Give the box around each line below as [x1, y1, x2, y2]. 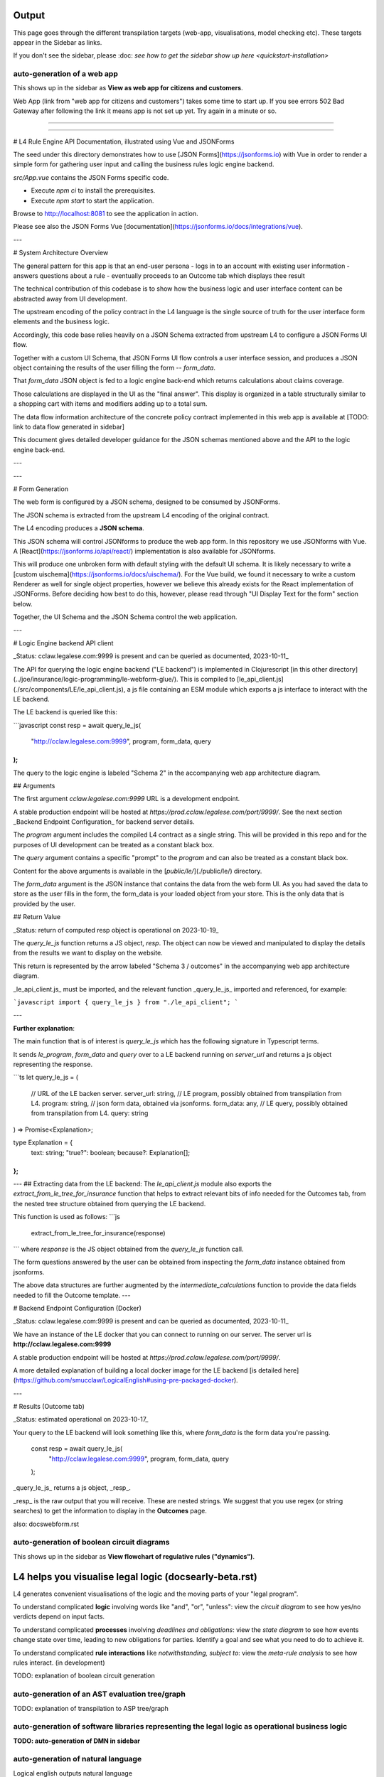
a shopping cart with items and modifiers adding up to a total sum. [13, 399, 208, 408]
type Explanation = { [13, 1138, 73, 1147]
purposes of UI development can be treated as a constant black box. [13, 840, 215, 849]
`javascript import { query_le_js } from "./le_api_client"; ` [13, 998, 238, 1006]
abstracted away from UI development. [13, 294, 128, 303]
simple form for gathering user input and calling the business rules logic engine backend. [13, 160, 274, 168]
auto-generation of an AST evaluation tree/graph [13, 1689, 186, 1699]
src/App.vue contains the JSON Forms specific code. [13, 173, 169, 181]
